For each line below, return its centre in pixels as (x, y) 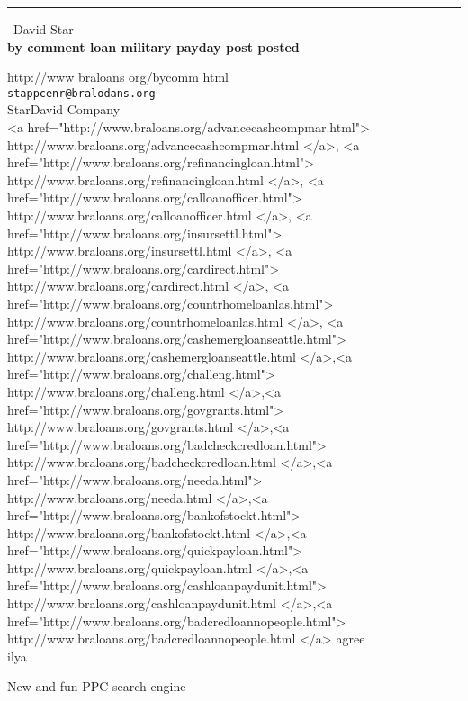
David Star (44, 29)
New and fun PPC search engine (97, 686)
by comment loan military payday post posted (153, 46)
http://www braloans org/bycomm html (118, 77)
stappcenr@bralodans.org (81, 93)
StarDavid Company (64, 109)
